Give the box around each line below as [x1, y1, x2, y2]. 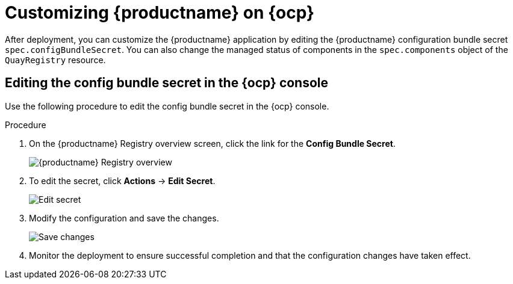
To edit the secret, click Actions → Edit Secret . [29, 175, 216, 186]
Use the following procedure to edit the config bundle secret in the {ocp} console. [5, 100, 329, 111]
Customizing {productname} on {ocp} [5, 2, 315, 23]
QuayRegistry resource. [5, 54, 106, 65]
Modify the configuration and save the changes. [29, 212, 219, 223]
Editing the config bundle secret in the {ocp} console [5, 75, 329, 91]
